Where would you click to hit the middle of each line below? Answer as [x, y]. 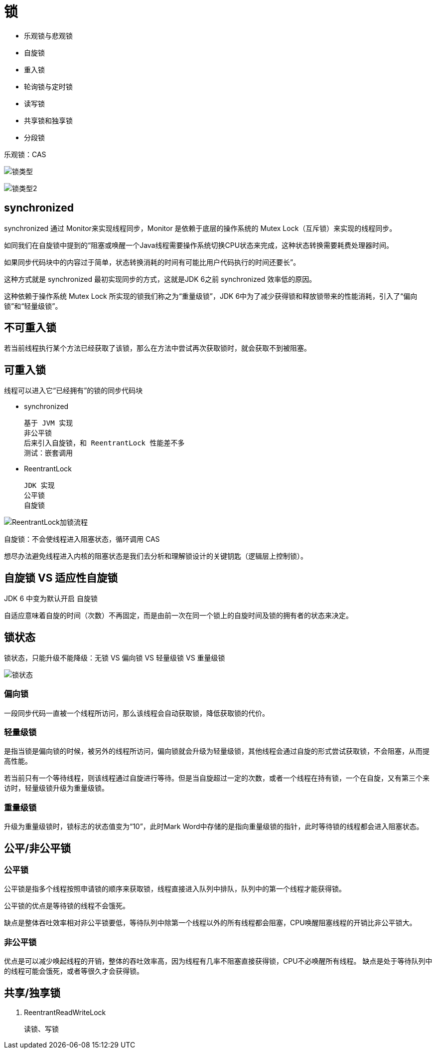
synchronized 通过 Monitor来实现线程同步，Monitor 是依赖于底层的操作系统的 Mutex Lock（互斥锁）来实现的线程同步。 [200, 228]
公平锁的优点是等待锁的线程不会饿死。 [67, 906]
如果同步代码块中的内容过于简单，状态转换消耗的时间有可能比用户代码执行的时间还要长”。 [152, 262]
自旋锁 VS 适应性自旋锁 [61, 578]
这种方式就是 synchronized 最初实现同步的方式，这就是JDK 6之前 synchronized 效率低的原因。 [160, 279]
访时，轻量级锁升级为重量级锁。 [56, 788]
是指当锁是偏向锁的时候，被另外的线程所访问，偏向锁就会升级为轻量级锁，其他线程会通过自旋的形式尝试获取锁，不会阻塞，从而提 [217, 751]
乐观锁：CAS [25, 154]
